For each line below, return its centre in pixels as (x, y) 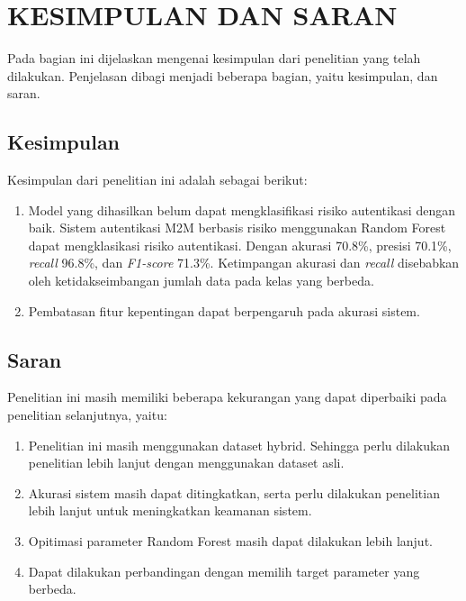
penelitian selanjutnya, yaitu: (87, 415)
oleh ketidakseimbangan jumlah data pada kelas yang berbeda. (201, 281)
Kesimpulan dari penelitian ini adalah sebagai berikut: (157, 180)
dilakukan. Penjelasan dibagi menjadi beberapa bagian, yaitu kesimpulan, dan (223, 75)
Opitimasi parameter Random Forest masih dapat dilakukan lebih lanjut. (230, 541)
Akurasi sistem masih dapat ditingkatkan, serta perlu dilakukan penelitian (234, 492)
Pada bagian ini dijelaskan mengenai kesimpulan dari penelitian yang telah (214, 58)
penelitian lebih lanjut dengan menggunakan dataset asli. (186, 463)
